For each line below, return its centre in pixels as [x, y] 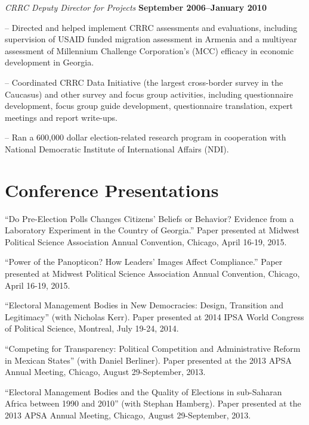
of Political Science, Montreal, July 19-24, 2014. [92, 328]
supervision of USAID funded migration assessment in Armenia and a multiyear [151, 39]
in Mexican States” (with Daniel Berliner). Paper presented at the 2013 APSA [148, 360]
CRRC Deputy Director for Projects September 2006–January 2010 [136, 7]
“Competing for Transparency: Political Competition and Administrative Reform [153, 348]
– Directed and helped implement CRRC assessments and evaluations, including [151, 27]
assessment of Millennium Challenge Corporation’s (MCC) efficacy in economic [149, 50]
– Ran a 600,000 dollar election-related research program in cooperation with [146, 137]
